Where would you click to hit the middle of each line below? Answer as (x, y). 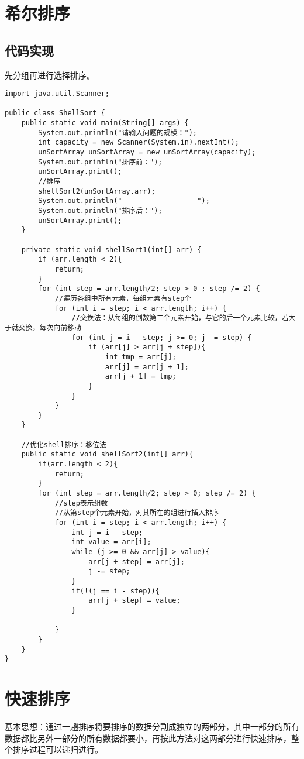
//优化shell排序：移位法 (64, 444)
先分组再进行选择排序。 (50, 75)
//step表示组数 (81, 503)
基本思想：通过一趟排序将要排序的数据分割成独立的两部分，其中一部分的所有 (152, 727)
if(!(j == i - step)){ (115, 591)
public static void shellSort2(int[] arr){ (107, 454)
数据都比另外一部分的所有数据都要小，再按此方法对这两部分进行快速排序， (148, 738)
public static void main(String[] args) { (105, 123)
